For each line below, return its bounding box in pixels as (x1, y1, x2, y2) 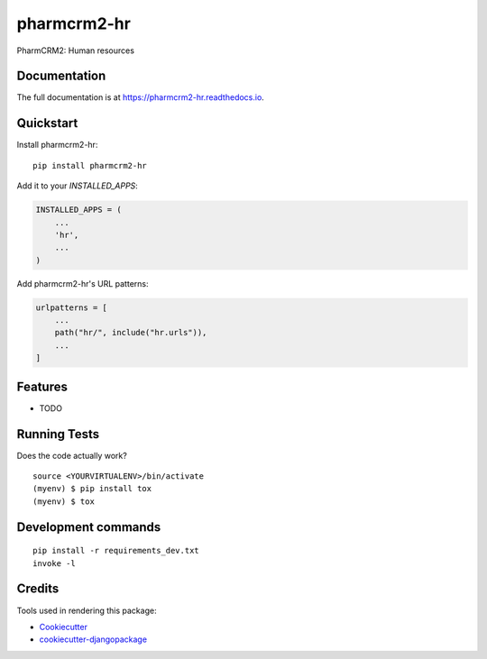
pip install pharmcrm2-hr (32, 160, 148, 170)
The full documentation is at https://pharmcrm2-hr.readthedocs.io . (16, 92, 265, 103)
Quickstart (16, 115, 78, 131)
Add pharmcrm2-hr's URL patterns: (16, 278, 149, 288)
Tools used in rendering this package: (16, 605, 157, 616)
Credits (16, 581, 60, 597)
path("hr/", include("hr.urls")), (54, 327, 207, 338)
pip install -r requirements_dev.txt (32, 545, 200, 556)
